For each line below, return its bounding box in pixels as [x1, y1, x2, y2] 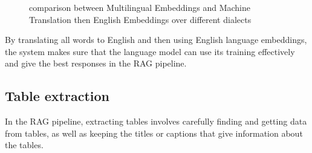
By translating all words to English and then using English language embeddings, [5, 33, 307, 46]
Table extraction [5, 86, 109, 105]
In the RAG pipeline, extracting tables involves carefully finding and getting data [5, 115, 307, 128]
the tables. [5, 138, 44, 151]
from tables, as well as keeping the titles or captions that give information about [5, 126, 303, 139]
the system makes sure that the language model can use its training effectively [5, 45, 295, 57]
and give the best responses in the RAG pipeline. [5, 57, 187, 70]
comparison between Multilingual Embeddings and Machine [29, 1, 250, 13]
